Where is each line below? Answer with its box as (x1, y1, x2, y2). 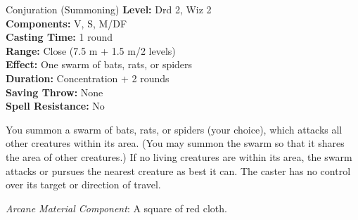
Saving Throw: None (6, 84, 103, 99)
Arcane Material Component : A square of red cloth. (6, 200, 227, 215)
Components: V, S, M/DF (6, 15, 127, 30)
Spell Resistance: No (6, 98, 105, 113)
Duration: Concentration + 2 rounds (6, 70, 170, 85)
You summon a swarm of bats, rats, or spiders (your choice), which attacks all (6, 122, 343, 136)
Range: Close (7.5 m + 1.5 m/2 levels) (6, 43, 176, 58)
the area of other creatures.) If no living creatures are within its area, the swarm (6, 149, 352, 164)
